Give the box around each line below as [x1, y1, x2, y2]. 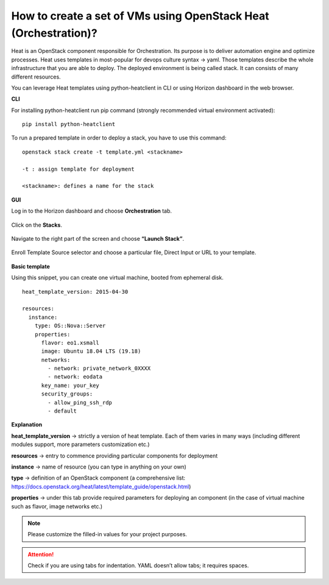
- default [48, 408, 77, 414]
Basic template [11, 263, 50, 270]
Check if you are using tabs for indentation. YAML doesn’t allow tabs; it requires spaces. [27, 562, 249, 569]
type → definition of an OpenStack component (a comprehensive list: [11, 474, 186, 481]
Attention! [27, 550, 54, 558]
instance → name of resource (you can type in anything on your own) [11, 463, 187, 470]
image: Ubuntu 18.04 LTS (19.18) [41, 348, 141, 355]
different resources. [11, 73, 61, 80]
